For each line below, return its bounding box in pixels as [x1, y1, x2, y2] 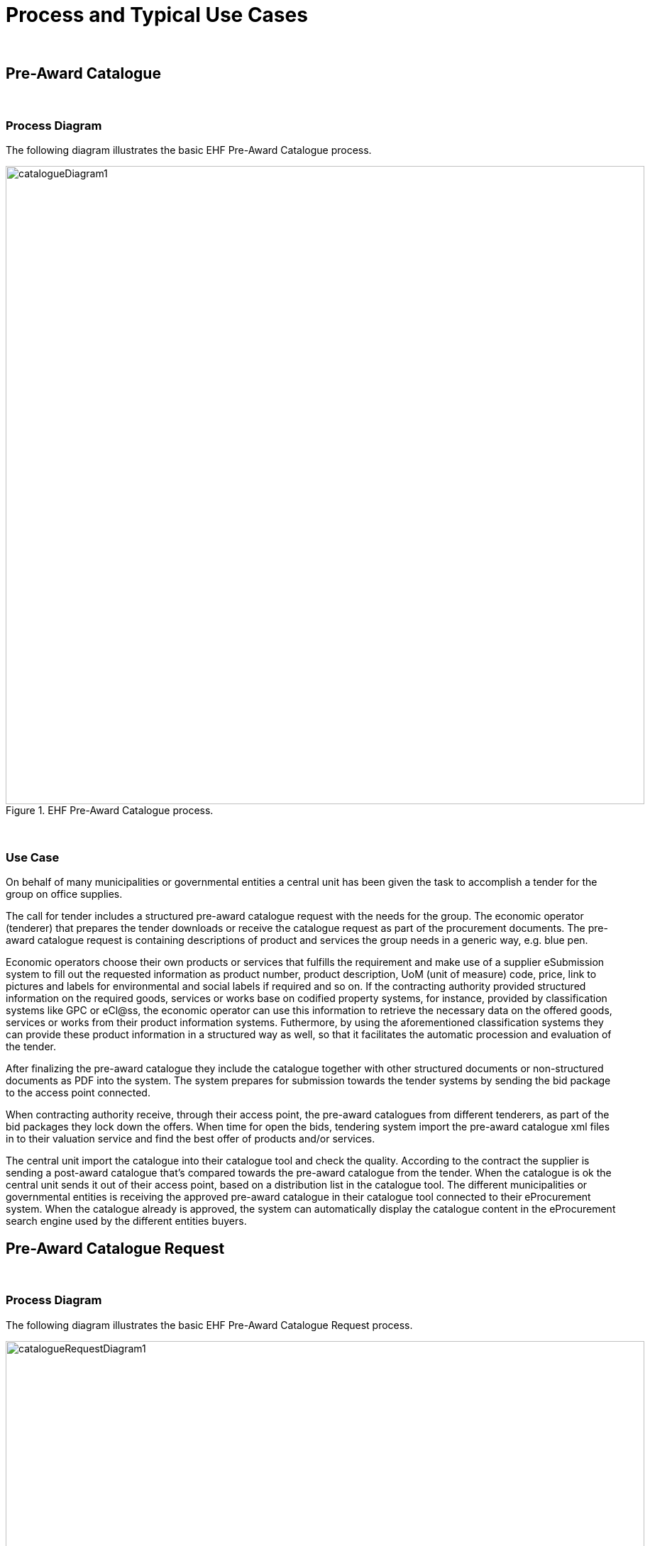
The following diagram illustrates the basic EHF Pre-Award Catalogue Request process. [6, 1318, 413, 1331]
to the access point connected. [6, 1086, 150, 1099]
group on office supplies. [6, 888, 123, 901]
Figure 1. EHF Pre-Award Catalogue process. [6, 804, 214, 817]
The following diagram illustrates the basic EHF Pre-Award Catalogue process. [6, 144, 372, 157]
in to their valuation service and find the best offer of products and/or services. [6, 1133, 375, 1145]
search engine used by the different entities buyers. [6, 1215, 247, 1228]
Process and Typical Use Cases [6, 3, 308, 27]
